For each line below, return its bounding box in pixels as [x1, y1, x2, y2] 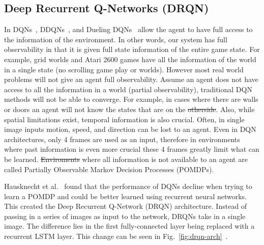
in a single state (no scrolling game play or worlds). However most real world [4, 64, 244, 74]
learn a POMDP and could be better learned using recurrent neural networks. [4, 190, 247, 201]
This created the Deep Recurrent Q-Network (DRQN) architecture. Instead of [4, 201, 247, 211]
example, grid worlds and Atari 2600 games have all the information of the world [4, 53, 256, 64]
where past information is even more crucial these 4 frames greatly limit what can [4, 144, 259, 154]
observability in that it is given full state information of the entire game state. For [4, 44, 260, 55]
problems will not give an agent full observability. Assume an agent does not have [4, 74, 258, 85]
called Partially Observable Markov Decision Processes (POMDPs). [4, 164, 214, 174]
